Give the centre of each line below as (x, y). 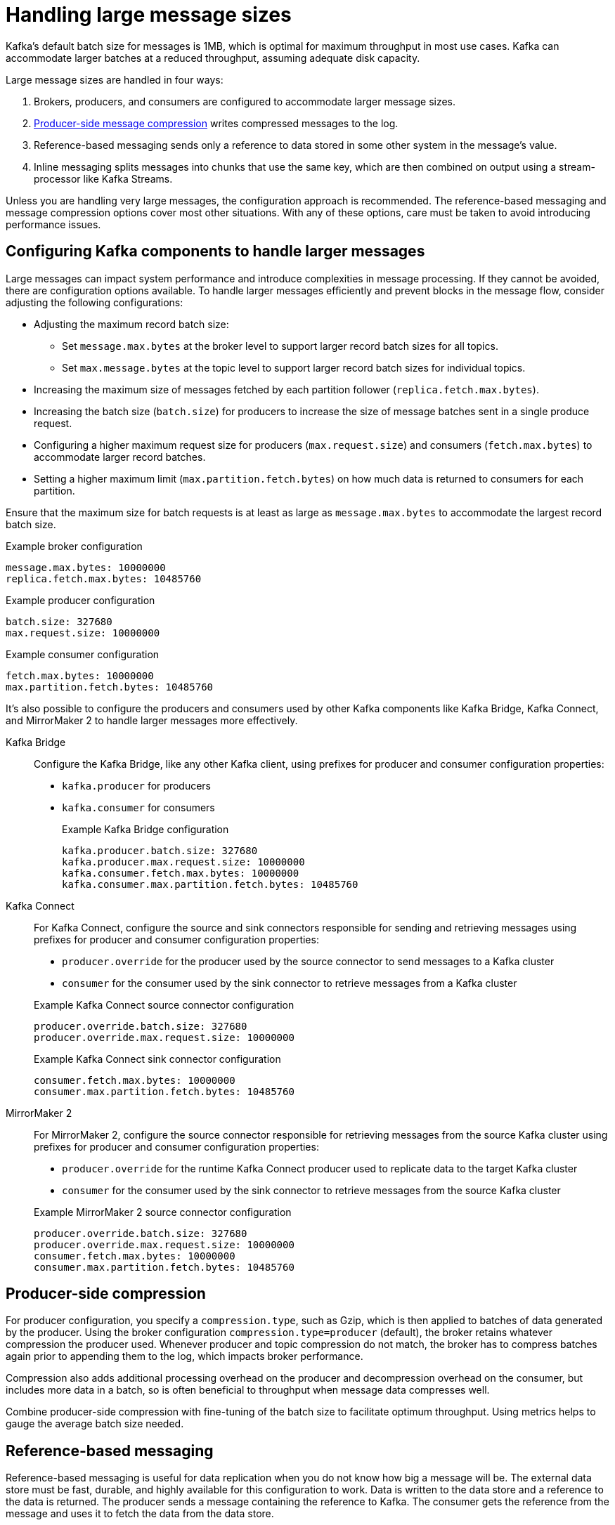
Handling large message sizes (149, 15)
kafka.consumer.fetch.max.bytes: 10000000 (181, 873)
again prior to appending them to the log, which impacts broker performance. (184, 1356)
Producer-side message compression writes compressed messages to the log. (216, 123)
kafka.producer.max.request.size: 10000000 (183, 862)
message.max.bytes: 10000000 (86, 567)
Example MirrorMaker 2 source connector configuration (163, 1212)
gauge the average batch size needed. (95, 1424)
